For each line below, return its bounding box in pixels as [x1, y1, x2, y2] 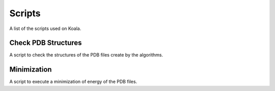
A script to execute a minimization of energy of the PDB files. [9, 79, 137, 85]
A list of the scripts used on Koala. [9, 25, 81, 32]
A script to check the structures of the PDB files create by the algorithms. [9, 52, 163, 58]
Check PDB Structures [9, 39, 82, 47]
